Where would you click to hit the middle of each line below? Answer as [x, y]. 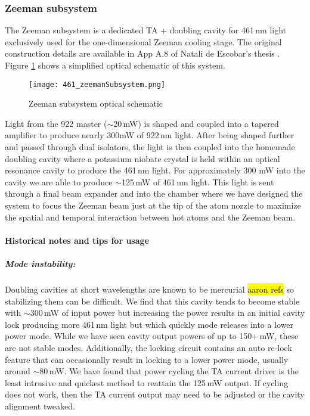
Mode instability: [40, 263]
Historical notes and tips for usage [77, 240]
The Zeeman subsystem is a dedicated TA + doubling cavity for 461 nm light [146, 30]
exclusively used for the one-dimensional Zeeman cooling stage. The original [143, 41]
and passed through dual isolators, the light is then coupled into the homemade [150, 147]
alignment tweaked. [40, 406]
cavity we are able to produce [59, 181]
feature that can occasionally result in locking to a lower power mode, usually [147, 359]
